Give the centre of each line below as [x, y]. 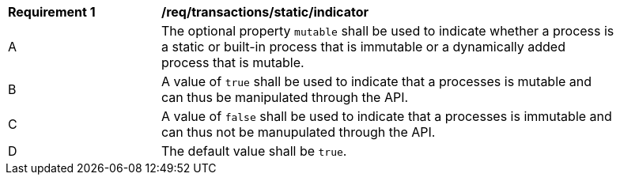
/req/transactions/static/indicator [265, 12]
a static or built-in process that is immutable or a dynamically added [363, 47]
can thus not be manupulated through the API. [299, 132]
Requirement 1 [52, 12]
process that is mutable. [233, 62]
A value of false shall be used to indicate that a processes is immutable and [387, 116]
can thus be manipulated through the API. [285, 97]
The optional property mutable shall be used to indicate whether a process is [388, 31]
